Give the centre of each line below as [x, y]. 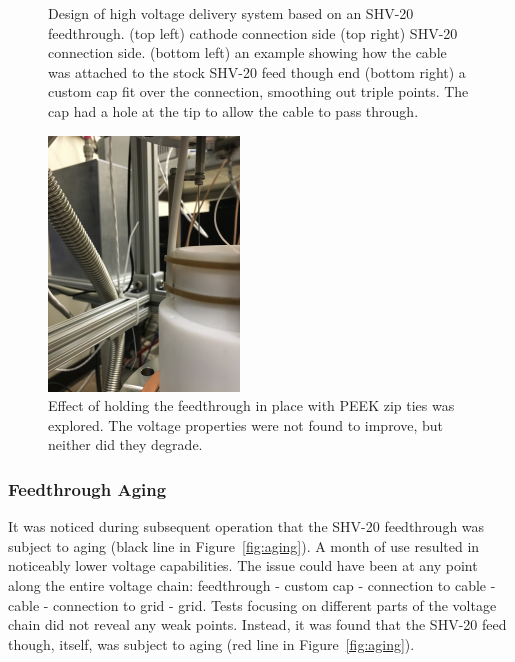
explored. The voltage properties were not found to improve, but [246, 424]
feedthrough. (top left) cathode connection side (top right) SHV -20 [253, 32]
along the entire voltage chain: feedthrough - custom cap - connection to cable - [252, 584]
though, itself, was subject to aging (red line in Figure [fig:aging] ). [211, 643]
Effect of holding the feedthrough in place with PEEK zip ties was [251, 405]
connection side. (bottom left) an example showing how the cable [247, 52]
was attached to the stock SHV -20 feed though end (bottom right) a [257, 71]
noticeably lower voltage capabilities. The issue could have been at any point [243, 565]
